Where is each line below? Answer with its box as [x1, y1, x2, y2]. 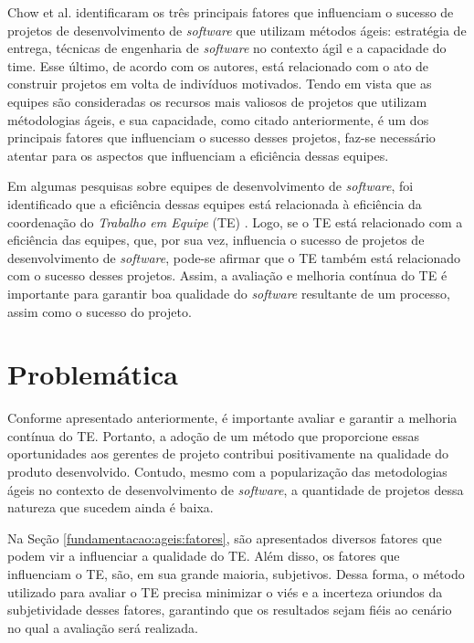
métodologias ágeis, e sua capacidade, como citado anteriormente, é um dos [7, 110, 429, 129]
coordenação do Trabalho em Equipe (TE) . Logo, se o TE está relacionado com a [7, 212, 463, 231]
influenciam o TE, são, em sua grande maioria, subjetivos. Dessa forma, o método [7, 564, 465, 583]
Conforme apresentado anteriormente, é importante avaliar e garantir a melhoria [7, 408, 458, 427]
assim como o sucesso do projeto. [7, 301, 192, 321]
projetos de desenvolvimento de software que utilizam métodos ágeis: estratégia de [7, 20, 467, 39]
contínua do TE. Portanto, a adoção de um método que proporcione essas [7, 426, 420, 445]
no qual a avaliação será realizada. [7, 617, 198, 637]
